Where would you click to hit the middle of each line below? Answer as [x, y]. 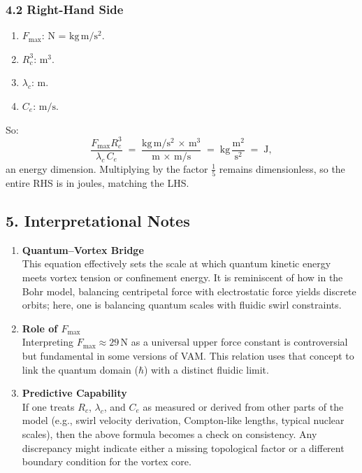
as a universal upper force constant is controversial [239, 342]
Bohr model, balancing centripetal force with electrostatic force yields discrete [189, 291]
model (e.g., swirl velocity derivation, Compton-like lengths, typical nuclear [183, 420]
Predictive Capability [74, 393]
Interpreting [48, 342]
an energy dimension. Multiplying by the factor [107, 168]
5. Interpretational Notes [98, 221]
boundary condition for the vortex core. [107, 461]
